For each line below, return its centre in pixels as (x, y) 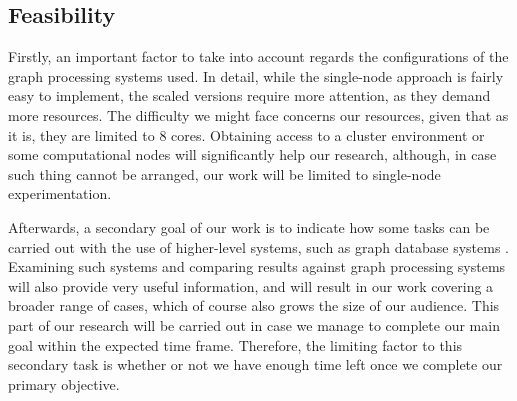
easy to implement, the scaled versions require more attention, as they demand (249, 95)
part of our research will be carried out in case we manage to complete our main (254, 324)
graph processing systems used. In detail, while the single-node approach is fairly (256, 75)
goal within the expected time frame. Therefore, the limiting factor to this (235, 344)
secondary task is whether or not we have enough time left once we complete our (255, 364)
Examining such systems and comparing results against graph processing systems (257, 266)
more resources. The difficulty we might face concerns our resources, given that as (258, 114)
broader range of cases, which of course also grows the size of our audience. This (254, 305)
